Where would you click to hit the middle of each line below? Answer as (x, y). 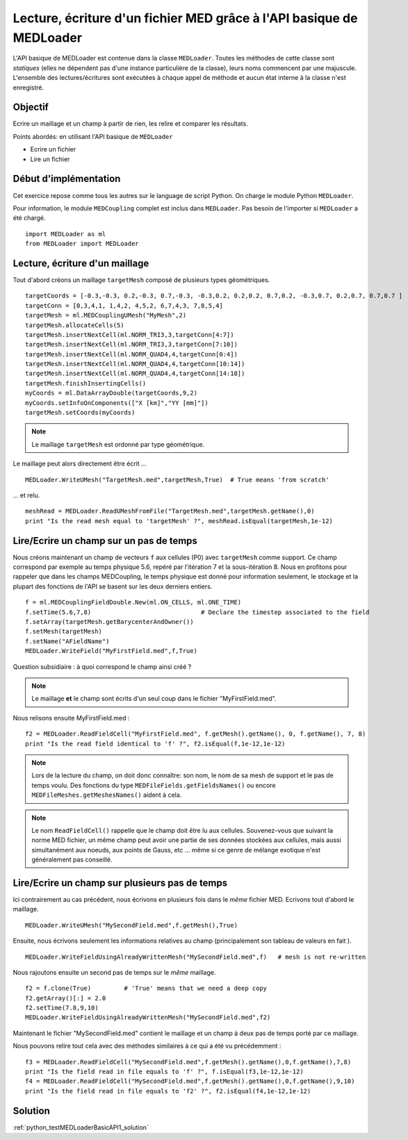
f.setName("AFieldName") (67, 641)
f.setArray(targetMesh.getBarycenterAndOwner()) (109, 622)
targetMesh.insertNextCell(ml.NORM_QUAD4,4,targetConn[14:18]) (135, 374)
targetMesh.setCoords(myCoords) (80, 413)
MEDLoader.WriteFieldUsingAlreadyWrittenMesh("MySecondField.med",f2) (148, 1017)
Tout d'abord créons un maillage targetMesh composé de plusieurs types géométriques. (141, 280)
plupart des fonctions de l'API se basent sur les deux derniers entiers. (113, 586)
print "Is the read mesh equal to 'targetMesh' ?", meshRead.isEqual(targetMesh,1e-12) (179, 521)
